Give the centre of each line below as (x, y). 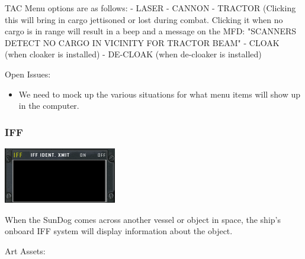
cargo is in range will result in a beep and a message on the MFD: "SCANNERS (151, 31)
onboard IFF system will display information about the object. (119, 231)
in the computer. (49, 106)
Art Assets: (25, 250)
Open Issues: (28, 74)
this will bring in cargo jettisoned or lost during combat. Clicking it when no (144, 19)
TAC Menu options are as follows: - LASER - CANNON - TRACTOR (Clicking (150, 8)
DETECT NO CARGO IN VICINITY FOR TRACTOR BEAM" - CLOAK (142, 42)
